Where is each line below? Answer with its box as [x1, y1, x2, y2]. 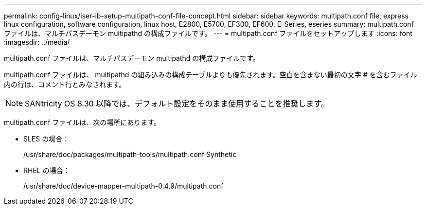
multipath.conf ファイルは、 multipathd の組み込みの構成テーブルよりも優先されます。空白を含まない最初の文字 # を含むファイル [4, 70, 417, 79]
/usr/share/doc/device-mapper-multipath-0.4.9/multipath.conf [23, 182, 224, 190]
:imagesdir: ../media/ [4, 38, 70, 46]
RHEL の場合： [23, 166, 70, 174]
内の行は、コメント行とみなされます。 [4, 80, 126, 88]
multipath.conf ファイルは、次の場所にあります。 [4, 118, 160, 126]
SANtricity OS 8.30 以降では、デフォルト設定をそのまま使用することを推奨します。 [25, 99, 329, 108]
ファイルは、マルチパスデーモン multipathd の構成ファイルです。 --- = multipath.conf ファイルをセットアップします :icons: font [4, 29, 412, 37]
